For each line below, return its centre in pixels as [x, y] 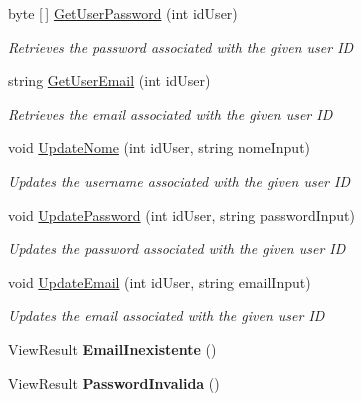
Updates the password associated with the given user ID [177, 248]
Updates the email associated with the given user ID [166, 315]
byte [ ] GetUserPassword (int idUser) [123, 13]
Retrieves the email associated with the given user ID [170, 113]
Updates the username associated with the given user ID [179, 180]
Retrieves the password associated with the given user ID [181, 46]
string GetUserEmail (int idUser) [109, 80]
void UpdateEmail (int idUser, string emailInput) [159, 281]
